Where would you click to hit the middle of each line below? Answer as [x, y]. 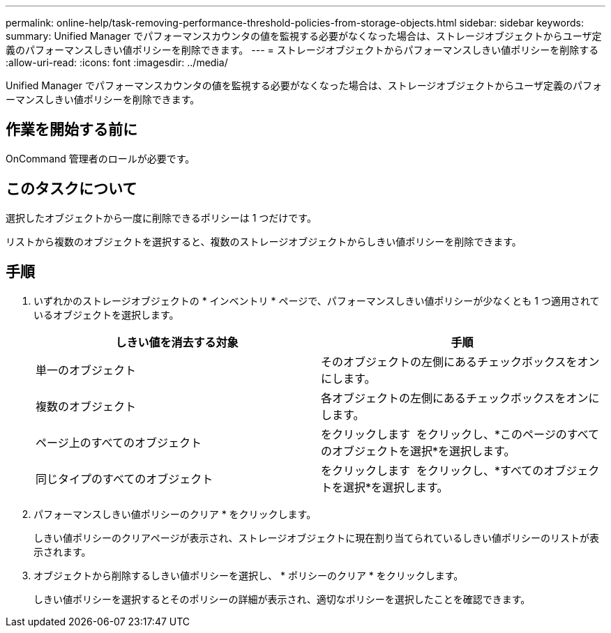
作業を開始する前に [71, 130]
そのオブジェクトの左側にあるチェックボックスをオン [460, 361]
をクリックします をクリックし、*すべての [432, 470]
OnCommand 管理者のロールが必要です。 [100, 158]
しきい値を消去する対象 [177, 342]
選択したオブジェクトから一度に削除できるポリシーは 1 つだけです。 [161, 218]
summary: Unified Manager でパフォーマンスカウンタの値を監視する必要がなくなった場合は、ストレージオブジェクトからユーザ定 [304, 36]
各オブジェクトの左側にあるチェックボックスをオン [455, 398]
